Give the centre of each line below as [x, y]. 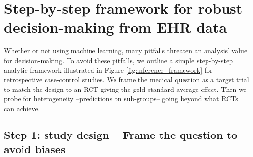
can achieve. [22, 108]
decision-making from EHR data [115, 27]
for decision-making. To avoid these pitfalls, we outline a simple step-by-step [118, 60]
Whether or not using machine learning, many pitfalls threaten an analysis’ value [126, 51]
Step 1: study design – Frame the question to [121, 134]
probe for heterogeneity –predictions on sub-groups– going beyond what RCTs [121, 99]
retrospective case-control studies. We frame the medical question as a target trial [126, 79]
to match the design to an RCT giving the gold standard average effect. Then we [125, 89]
